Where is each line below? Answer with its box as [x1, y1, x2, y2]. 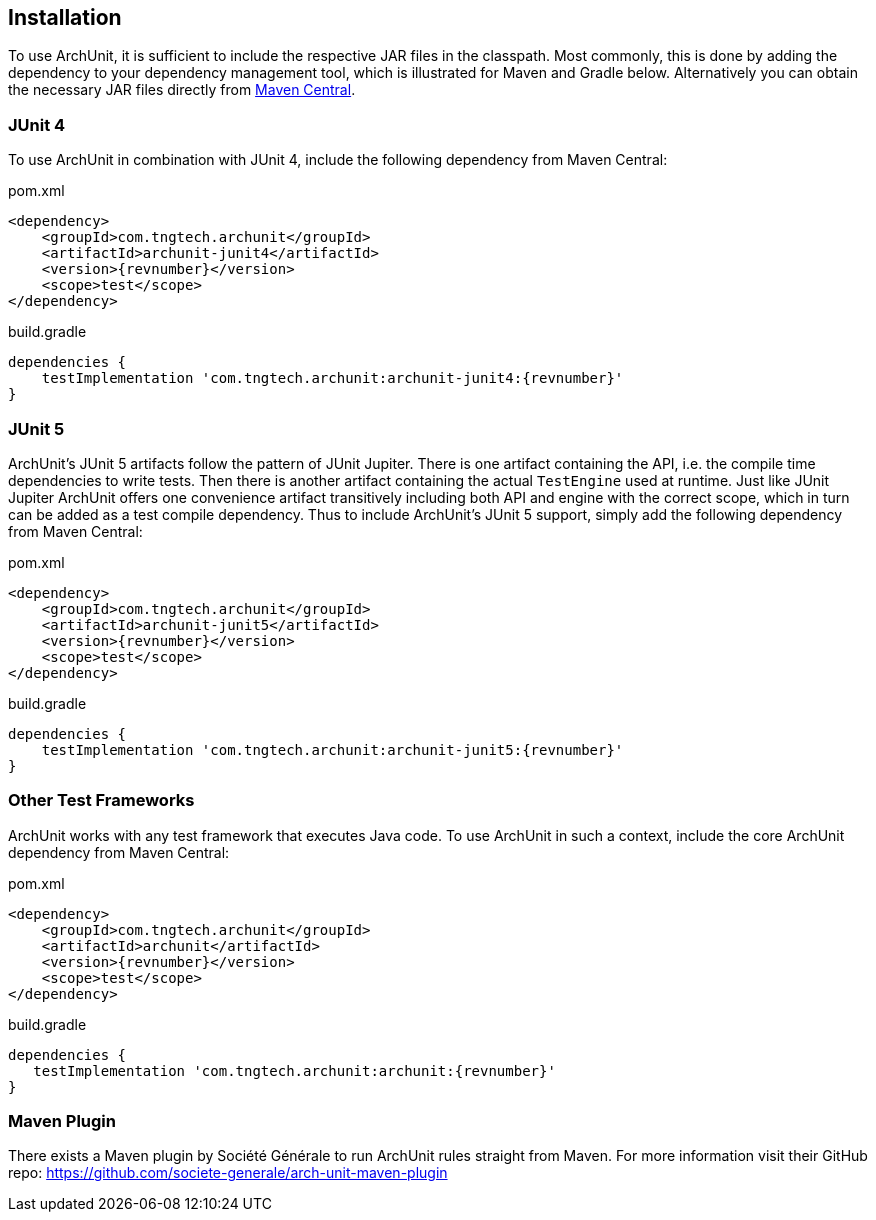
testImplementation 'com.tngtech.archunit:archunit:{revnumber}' [33, 1062, 556, 1079]
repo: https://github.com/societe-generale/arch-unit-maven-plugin [8, 1164, 448, 1182]
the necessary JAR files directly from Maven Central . [8, 81, 356, 99]
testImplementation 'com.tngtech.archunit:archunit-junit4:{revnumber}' [41, 370, 624, 387]
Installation [8, 5, 122, 30]
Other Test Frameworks [8, 790, 195, 811]
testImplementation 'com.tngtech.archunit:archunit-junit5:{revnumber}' [41, 741, 624, 758]
